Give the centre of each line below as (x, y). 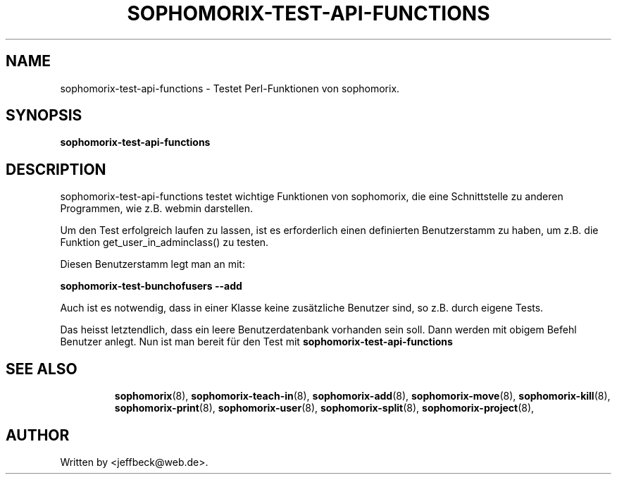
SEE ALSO (42, 369)
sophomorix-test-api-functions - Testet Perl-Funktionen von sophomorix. (230, 88)
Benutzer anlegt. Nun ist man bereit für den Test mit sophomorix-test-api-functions (256, 342)
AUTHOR (38, 435)
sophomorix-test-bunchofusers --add (151, 286)
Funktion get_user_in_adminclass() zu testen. (164, 242)
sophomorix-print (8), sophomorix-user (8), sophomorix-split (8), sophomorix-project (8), (324, 408)
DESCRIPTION (56, 169)
